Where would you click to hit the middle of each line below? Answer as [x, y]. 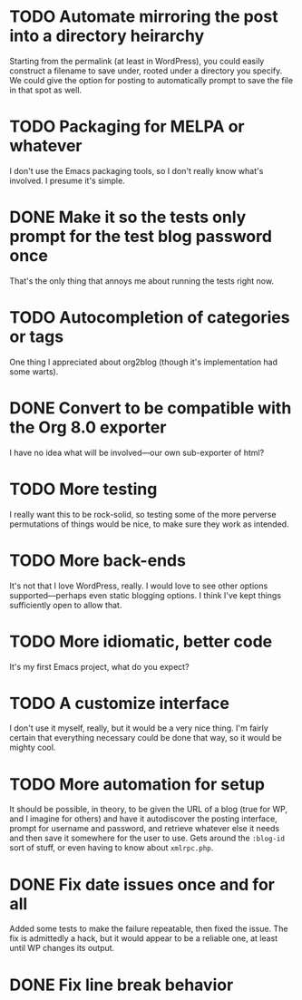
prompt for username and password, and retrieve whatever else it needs [144, 829]
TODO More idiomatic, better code [141, 641]
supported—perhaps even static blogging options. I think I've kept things [146, 595]
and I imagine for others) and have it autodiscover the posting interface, [144, 819]
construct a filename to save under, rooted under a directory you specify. [146, 71]
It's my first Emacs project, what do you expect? [99, 666]
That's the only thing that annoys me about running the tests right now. [142, 281]
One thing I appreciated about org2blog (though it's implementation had [144, 362]
